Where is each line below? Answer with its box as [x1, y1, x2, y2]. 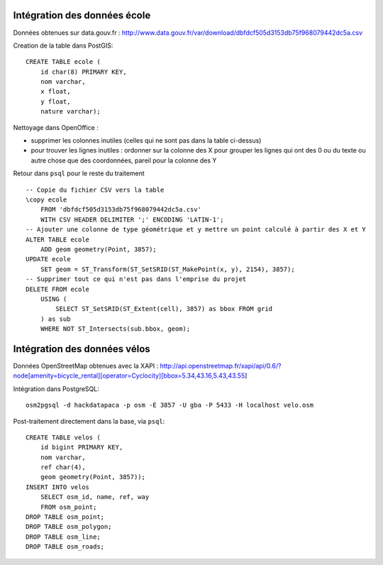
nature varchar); [40, 107, 101, 116]
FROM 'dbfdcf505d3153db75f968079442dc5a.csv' [40, 206, 202, 214]
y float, [40, 97, 71, 106]
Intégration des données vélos [13, 343, 150, 355]
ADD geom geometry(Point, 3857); [40, 245, 157, 253]
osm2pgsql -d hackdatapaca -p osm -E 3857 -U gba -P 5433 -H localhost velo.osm [26, 401, 314, 410]
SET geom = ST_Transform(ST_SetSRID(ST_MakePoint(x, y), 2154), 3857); [40, 265, 295, 273]
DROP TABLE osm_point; [26, 513, 105, 521]
